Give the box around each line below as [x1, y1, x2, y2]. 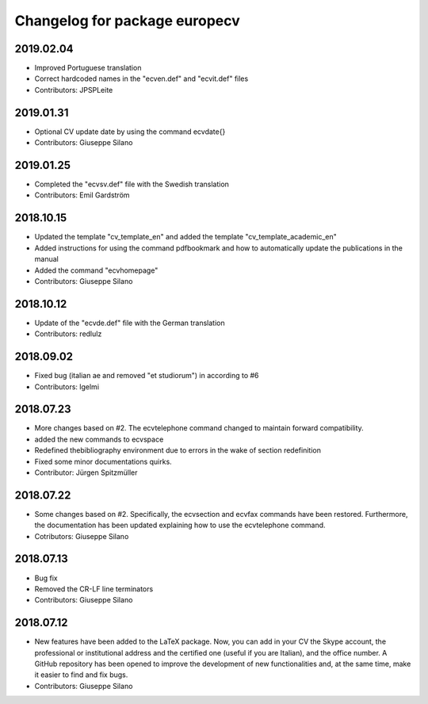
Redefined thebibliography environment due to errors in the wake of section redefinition [34, 446, 321, 455]
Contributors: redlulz [34, 329, 102, 339]
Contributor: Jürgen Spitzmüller [34, 468, 138, 477]
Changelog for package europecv [14, 12, 241, 29]
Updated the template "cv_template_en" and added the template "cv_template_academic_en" [34, 232, 337, 242]
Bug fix [34, 573, 59, 583]
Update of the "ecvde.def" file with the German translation [34, 318, 225, 327]
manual [34, 254, 59, 264]
